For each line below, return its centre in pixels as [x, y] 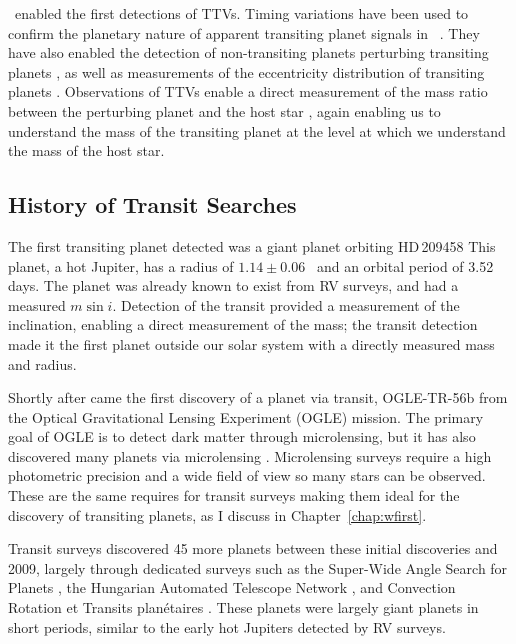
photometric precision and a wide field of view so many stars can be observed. [247, 475]
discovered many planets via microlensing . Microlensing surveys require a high [250, 455]
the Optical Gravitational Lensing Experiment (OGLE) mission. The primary [246, 416]
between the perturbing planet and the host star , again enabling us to [224, 110]
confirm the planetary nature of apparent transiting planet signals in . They [244, 32]
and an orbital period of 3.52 [405, 265]
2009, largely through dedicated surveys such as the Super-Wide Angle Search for [258, 567]
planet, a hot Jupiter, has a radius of [121, 265]
